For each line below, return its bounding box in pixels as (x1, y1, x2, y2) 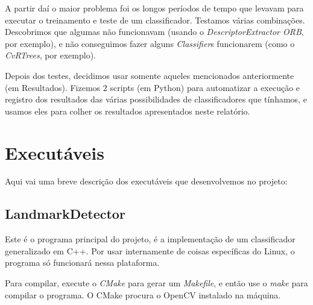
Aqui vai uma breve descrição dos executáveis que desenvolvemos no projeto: (5, 175, 288, 187)
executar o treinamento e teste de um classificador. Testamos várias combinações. (5, 13, 305, 26)
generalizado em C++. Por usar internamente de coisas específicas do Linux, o (5, 244, 295, 257)
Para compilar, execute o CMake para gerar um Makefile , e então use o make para (5, 277, 308, 289)
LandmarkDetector (5, 204, 125, 223)
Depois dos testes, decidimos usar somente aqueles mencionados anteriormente (5, 69, 294, 81)
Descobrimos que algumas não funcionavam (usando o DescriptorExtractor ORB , (5, 25, 304, 38)
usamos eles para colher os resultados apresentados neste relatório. (5, 104, 250, 117)
